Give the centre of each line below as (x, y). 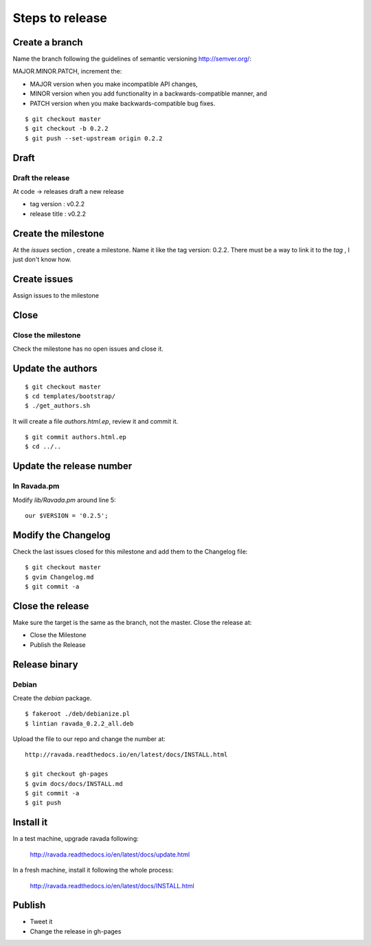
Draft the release (41, 177)
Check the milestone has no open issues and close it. (88, 349)
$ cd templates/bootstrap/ (70, 396)
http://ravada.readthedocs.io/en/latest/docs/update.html (110, 854)
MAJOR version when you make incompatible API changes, (114, 84)
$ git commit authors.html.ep (76, 437)
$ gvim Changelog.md (59, 577)
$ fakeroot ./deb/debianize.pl (78, 714)
